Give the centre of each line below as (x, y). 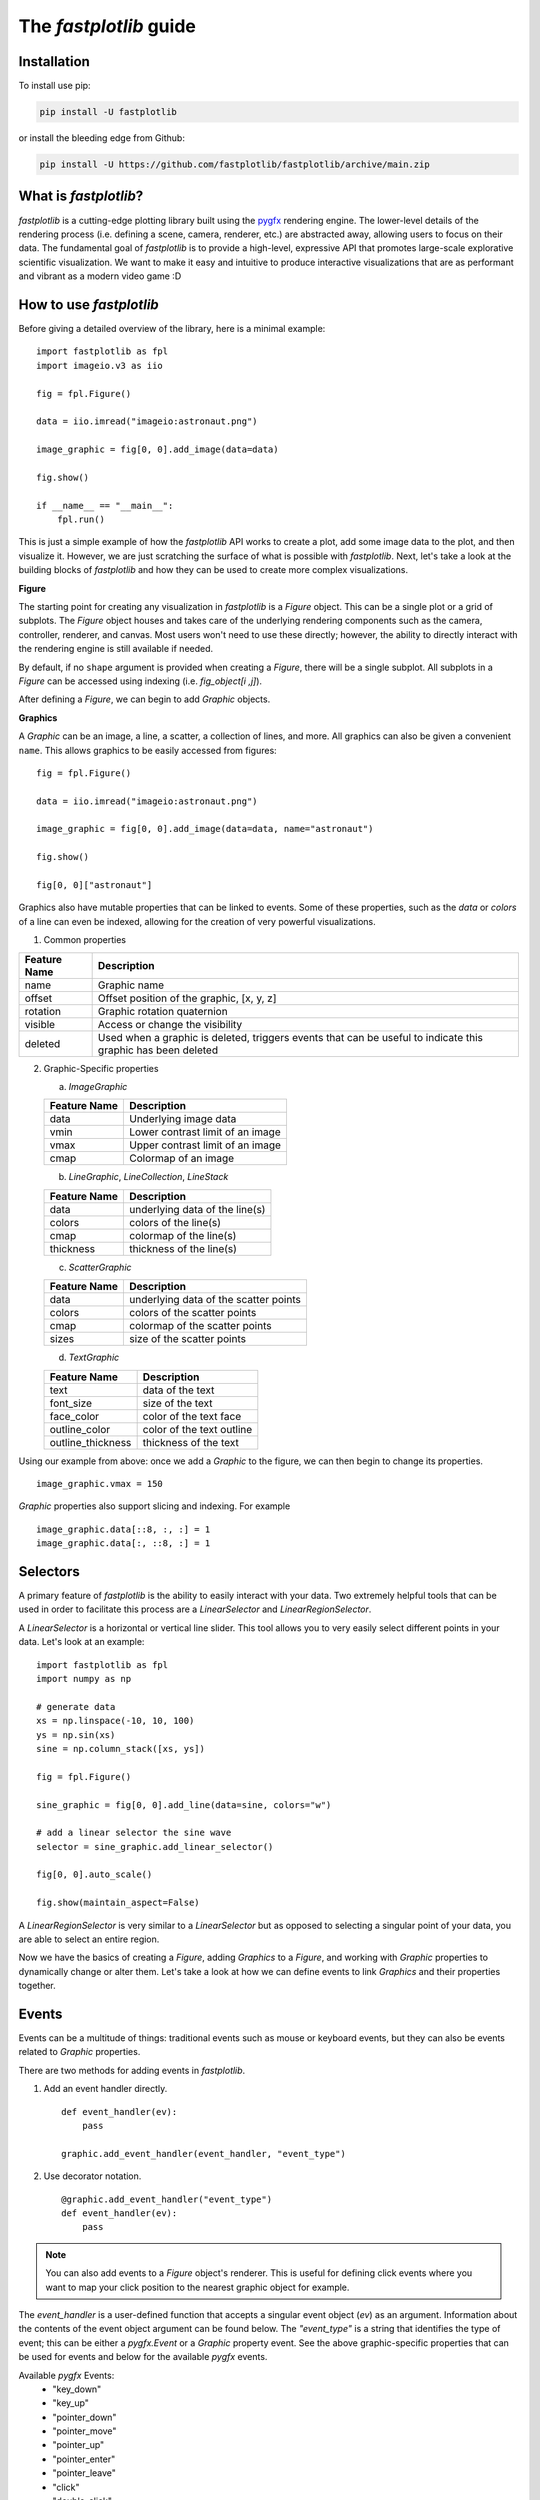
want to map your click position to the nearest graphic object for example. (197, 2287)
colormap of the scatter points (200, 1326)
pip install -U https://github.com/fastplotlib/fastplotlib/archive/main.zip (234, 164)
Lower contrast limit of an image (205, 1132)
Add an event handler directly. (105, 2089)
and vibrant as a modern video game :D (100, 276)
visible (39, 1024)
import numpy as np (84, 1678)
